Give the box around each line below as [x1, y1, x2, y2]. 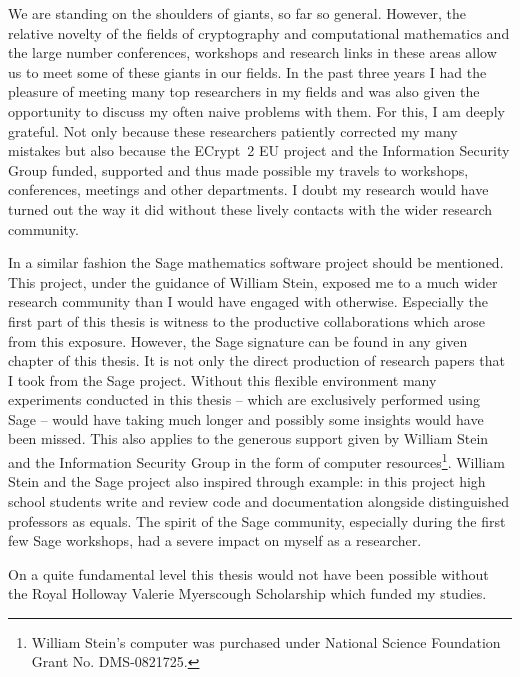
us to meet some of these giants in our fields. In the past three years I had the [8, 61, 487, 82]
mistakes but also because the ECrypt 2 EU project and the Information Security [8, 140, 510, 161]
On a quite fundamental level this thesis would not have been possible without [8, 563, 489, 584]
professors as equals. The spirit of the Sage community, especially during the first [8, 510, 506, 531]
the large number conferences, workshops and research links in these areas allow [8, 42, 497, 63]
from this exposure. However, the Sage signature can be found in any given [8, 330, 468, 351]
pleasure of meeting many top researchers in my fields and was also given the [8, 81, 480, 102]
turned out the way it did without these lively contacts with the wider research [8, 198, 493, 219]
